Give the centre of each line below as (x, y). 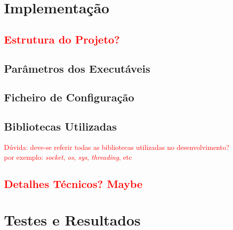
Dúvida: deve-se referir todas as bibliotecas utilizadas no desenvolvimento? (117, 147)
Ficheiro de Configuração (69, 97)
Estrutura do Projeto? (62, 39)
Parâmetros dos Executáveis (77, 68)
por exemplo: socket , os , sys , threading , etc (68, 157)
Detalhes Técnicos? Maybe (73, 183)
